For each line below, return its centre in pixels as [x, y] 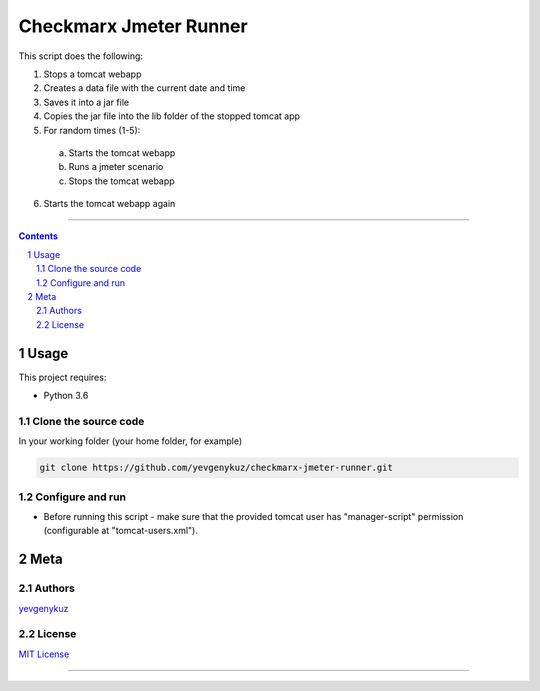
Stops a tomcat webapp [92, 74]
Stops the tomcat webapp [121, 181]
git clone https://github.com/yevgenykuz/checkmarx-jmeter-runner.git [216, 468]
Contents [38, 236]
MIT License [44, 654]
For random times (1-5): [92, 130]
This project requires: [62, 377]
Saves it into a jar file [86, 102]
